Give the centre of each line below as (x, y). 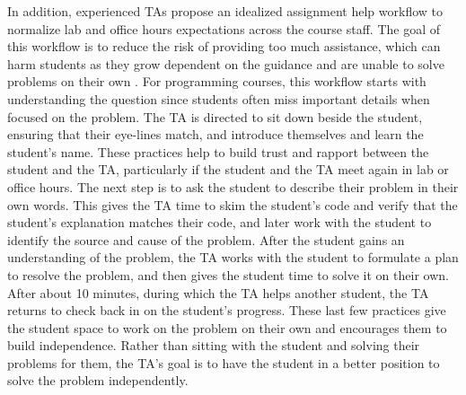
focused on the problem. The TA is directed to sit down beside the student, (215, 116)
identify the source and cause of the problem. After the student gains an (206, 239)
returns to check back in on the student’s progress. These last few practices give (227, 310)
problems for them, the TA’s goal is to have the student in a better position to (224, 362)
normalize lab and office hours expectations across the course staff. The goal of (224, 28)
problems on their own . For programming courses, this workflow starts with (217, 81)
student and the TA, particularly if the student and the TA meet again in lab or (228, 169)
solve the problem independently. (98, 380)
